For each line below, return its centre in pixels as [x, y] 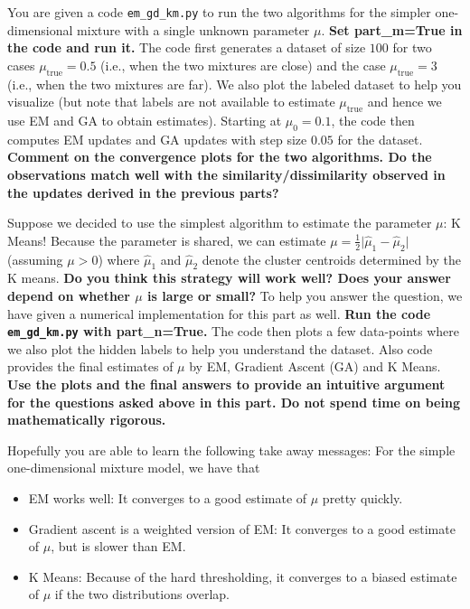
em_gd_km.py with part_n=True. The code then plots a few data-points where [233, 331]
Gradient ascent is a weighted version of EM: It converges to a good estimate [242, 528]
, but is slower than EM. [118, 546]
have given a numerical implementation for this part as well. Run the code [219, 313]
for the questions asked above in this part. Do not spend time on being [234, 402]
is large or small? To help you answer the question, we [305, 295]
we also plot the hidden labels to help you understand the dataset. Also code [220, 348]
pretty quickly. [362, 497]
